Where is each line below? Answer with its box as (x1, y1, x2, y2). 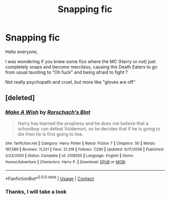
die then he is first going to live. (17, 131, 83, 137)
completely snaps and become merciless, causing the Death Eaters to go (5, 64, 158, 70)
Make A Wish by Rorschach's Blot (5, 109, 91, 116)
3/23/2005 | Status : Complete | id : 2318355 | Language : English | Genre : (5, 153, 134, 158)
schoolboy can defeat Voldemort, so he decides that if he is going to (17, 125, 160, 132)
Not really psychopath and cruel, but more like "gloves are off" (5, 79, 136, 85)
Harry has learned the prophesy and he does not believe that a (17, 120, 149, 126)
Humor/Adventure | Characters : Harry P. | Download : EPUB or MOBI (5, 159, 125, 165)
